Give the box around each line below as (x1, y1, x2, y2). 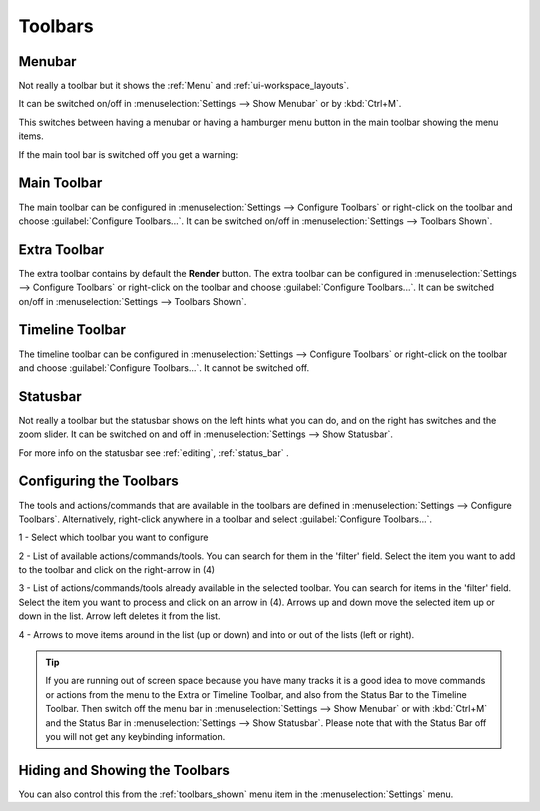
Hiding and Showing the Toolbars (18, 761, 230, 779)
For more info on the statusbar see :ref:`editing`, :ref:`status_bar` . (18, 446, 289, 459)
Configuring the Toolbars (18, 473, 179, 490)
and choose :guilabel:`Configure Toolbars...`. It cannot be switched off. (18, 361, 310, 374)
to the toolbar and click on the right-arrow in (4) (18, 564, 215, 576)
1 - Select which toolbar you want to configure (18, 531, 209, 544)
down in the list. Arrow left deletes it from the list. (18, 610, 221, 622)
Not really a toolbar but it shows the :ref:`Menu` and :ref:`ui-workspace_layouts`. (18, 80, 350, 92)
